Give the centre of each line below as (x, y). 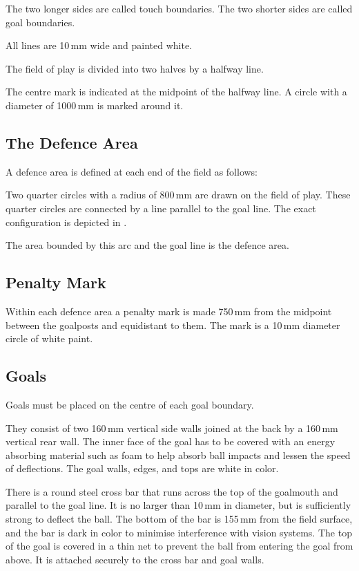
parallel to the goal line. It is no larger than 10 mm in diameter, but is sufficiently (178, 505)
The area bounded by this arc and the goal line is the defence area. (147, 245)
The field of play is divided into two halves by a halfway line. (135, 68)
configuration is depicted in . (66, 222)
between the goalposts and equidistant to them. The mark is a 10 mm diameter (173, 325)
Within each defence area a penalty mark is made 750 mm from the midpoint (169, 311)
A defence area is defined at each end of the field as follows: (132, 171)
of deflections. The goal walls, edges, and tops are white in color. (142, 468)
